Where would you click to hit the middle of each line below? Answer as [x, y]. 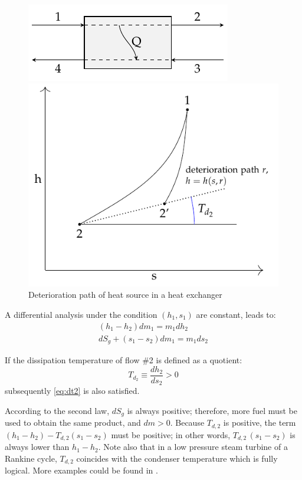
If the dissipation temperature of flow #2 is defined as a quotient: [124, 360]
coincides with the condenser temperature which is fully [177, 458]
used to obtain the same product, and [73, 423]
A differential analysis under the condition [81, 314]
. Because [187, 423]
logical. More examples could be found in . [81, 470]
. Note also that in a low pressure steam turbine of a [193, 447]
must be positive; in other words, [171, 434]
